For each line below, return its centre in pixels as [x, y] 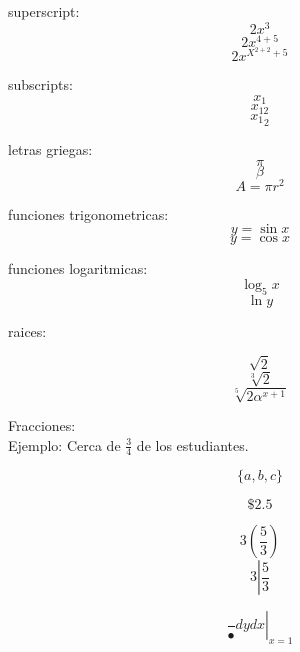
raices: [27, 330]
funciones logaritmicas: [78, 268]
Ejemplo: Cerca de [64, 444]
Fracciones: [42, 425]
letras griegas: [50, 149]
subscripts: [40, 84]
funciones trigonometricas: [88, 213]
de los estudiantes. [192, 444]
